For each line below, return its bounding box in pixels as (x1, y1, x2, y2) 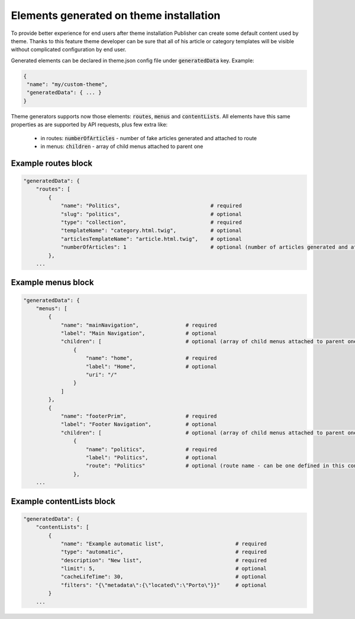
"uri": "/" (86, 372, 118, 378)
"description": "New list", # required (60, 557, 267, 563)
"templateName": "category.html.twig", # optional (60, 227, 242, 234)
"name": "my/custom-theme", (27, 81, 108, 88)
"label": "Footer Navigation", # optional (60, 421, 217, 428)
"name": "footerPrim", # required (60, 413, 217, 420)
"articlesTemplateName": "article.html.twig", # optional (60, 236, 242, 242)
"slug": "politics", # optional (60, 211, 242, 217)
